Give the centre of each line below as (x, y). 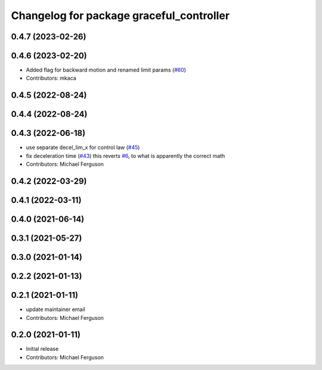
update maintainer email (56, 309)
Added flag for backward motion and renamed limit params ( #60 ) (106, 70)
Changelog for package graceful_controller (120, 15)
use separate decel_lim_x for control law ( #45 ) (83, 147)
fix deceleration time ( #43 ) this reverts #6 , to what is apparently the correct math (126, 156)
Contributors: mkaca (51, 78)
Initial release (42, 349)
